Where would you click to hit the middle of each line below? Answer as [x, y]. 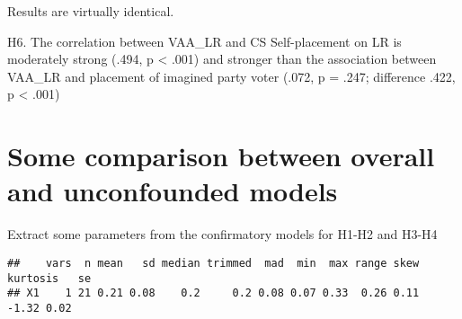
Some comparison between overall [221, 156]
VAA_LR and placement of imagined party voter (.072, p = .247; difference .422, [231, 76]
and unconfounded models [173, 191]
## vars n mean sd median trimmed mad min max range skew [213, 263]
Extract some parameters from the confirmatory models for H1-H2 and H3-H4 [222, 234]
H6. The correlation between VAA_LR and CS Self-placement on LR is [204, 41]
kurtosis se [49, 278]
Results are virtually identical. [91, 11]
